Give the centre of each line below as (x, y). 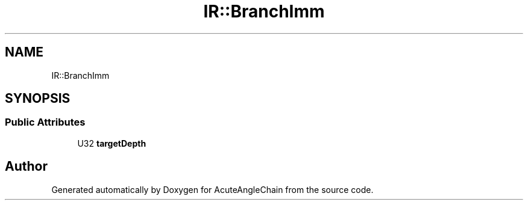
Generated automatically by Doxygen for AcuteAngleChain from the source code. (212, 189)
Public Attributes (45, 122)
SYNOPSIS (38, 99)
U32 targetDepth (112, 143)
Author (26, 167)
